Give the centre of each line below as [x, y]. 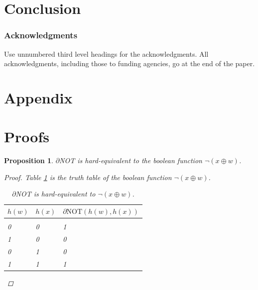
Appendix [38, 97]
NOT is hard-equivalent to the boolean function [131, 160]
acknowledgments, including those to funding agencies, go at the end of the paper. [129, 63]
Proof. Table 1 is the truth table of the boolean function [88, 177]
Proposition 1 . [29, 160]
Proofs [27, 137]
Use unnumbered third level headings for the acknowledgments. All [106, 53]
